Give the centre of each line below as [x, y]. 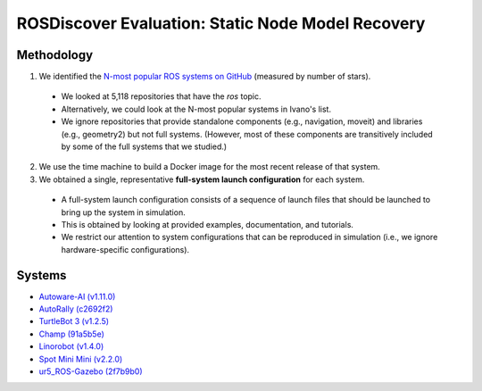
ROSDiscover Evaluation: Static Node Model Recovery [221, 23]
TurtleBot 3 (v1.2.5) [74, 321]
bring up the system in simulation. [124, 212]
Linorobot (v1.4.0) [71, 346]
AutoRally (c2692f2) [76, 309]
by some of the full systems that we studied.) [144, 146]
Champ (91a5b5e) [71, 334]
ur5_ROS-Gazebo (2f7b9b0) [91, 371]
